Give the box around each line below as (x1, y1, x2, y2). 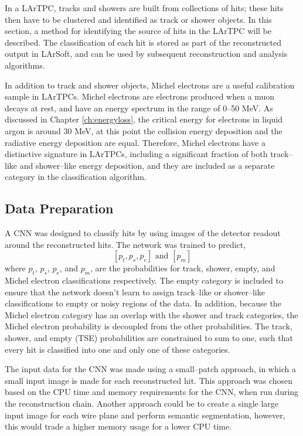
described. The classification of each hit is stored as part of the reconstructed (5, 36, 282, 48)
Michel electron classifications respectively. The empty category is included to (5, 274, 283, 287)
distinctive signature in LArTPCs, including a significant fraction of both (5, 148, 268, 160)
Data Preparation (5, 199, 114, 217)
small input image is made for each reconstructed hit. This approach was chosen (5, 374, 292, 386)
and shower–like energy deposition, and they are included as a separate (19, 159, 275, 171)
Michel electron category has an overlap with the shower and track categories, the (5, 308, 298, 321)
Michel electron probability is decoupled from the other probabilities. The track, (5, 320, 292, 332)
